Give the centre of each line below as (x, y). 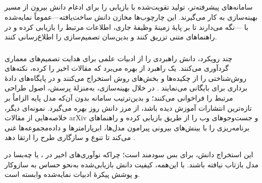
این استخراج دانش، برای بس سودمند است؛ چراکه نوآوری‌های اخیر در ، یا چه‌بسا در (129, 154)
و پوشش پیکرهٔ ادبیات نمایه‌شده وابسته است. (72, 174)
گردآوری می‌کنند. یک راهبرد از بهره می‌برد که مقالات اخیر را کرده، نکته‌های (117, 68)
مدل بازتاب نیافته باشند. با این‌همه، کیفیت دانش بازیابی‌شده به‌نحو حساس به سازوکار (132, 164)
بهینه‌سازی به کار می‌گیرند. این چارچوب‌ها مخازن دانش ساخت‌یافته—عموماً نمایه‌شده (131, 16)
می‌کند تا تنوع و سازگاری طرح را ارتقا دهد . (70, 137)
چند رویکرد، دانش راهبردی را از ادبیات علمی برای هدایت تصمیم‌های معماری (119, 58)
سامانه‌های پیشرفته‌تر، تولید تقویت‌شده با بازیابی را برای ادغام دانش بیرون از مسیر (129, 7)
